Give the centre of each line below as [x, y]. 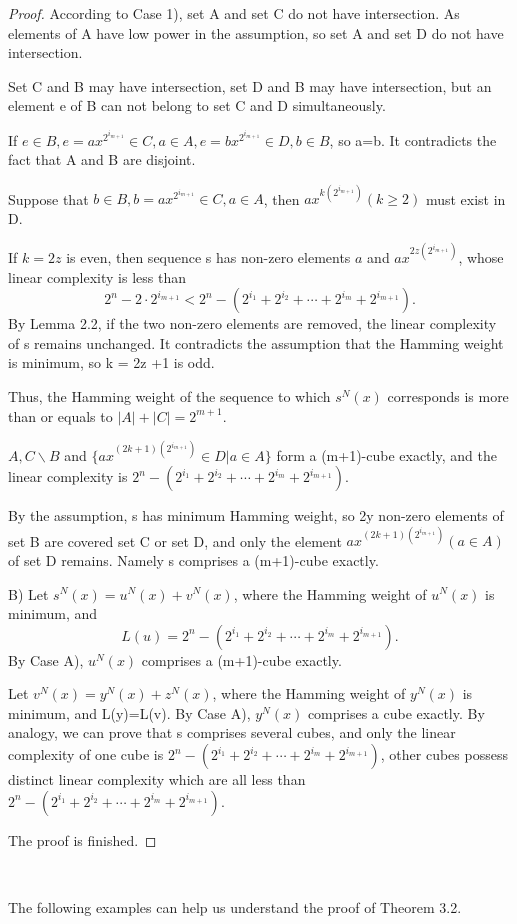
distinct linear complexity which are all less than [157, 779]
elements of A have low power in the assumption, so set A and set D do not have [256, 32]
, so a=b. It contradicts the [413, 139]
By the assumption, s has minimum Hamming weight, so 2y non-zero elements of [256, 515]
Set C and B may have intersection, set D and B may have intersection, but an [250, 85]
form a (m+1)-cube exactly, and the [386, 454]
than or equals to [60, 415]
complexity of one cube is [86, 754]
